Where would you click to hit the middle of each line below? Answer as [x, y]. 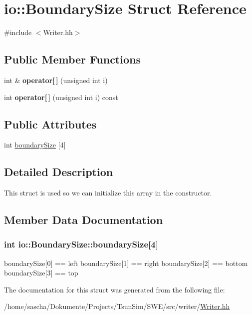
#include [18, 32]
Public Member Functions [72, 59]
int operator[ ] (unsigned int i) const [61, 97]
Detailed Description [59, 172]
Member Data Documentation [84, 220]
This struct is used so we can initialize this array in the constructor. [108, 193]
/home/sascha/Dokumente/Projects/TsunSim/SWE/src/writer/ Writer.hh [117, 306]
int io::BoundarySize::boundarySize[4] [81, 244]
